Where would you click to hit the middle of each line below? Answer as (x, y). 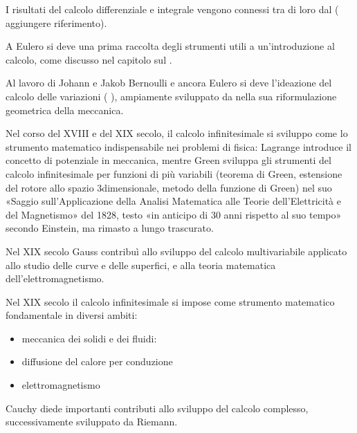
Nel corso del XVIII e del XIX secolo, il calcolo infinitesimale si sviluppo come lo (177, 133)
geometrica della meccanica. (65, 110)
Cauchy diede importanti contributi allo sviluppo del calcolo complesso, (157, 408)
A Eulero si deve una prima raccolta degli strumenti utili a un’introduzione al (170, 46)
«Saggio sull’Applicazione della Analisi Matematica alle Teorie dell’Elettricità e (173, 201)
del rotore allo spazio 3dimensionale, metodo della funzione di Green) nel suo (169, 187)
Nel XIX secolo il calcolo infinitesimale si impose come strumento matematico (170, 301)
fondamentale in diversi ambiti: (72, 315)
